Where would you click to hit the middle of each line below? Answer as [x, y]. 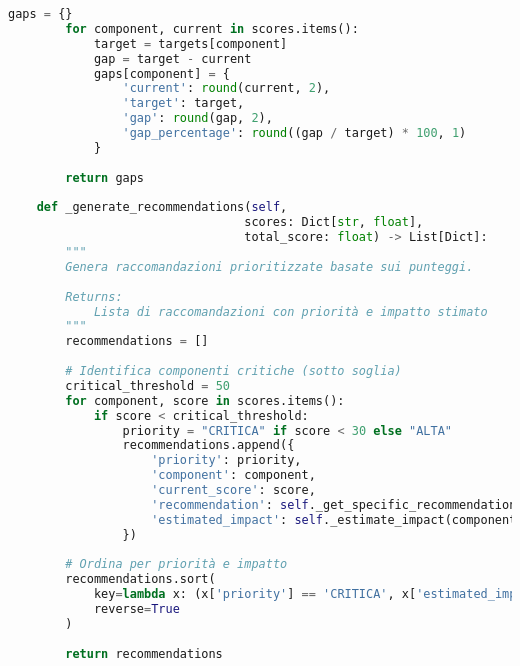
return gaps [105, 177]
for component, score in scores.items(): [205, 400]
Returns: [94, 296]
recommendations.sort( [140, 579]
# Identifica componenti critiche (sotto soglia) [233, 371]
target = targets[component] [190, 43]
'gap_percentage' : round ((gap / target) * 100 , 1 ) [294, 133]
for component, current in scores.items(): [212, 28]
